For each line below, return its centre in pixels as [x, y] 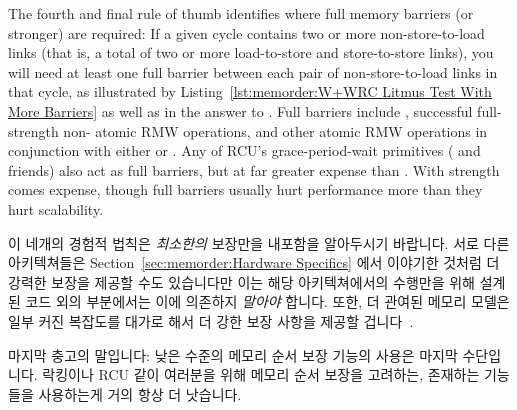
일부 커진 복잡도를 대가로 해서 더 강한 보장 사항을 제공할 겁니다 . [211, 320]
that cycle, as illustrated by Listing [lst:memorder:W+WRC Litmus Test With [250, 91]
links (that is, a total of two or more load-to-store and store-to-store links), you [251, 52]
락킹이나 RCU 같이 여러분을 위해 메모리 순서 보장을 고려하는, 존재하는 [261, 374]
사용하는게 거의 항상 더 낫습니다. [140, 393]
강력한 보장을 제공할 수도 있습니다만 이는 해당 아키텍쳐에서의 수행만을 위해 [241, 281]
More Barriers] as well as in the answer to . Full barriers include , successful [240, 110]
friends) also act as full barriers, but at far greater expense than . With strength [254, 169]
